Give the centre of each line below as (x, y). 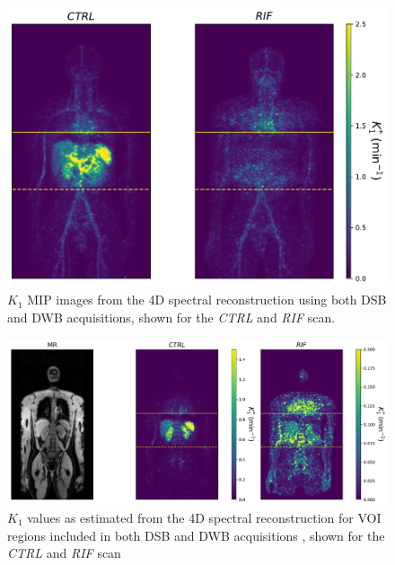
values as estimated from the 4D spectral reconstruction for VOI (204, 517)
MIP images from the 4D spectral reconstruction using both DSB (207, 300)
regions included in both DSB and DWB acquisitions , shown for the (196, 535)
